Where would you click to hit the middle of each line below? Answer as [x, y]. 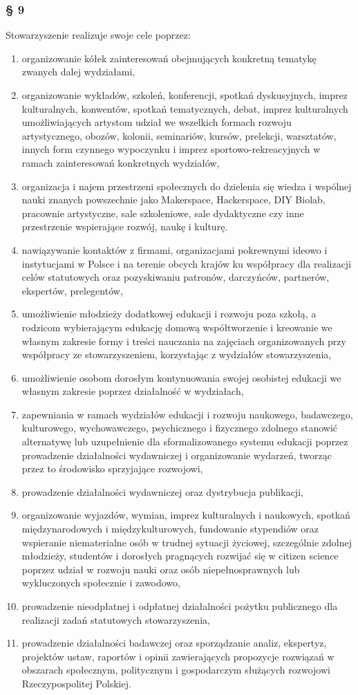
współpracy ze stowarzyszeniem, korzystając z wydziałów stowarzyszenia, [177, 354]
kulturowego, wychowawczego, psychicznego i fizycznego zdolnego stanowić [180, 428]
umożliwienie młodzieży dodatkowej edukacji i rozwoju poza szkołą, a [169, 314]
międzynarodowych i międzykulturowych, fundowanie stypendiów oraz [170, 529]
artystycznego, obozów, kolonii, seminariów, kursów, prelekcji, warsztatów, [179, 135]
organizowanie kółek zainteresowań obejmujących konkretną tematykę [169, 58]
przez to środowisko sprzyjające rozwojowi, [112, 469]
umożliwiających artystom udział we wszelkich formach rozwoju [157, 122]
